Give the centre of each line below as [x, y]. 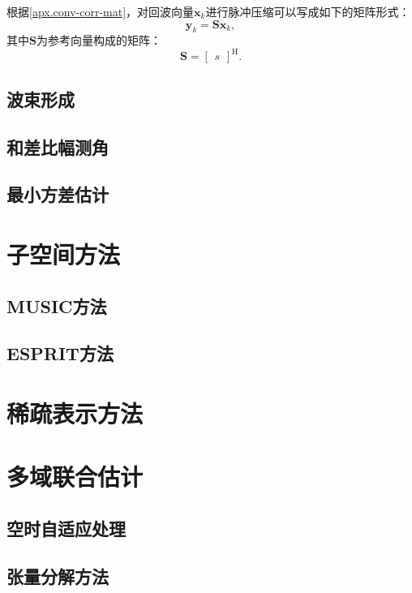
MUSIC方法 [57, 305]
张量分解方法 [58, 576]
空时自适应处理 [66, 528]
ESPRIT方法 [60, 353]
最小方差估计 [58, 194]
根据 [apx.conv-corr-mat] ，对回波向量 [101, 11]
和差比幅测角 [58, 146]
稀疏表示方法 [75, 413]
